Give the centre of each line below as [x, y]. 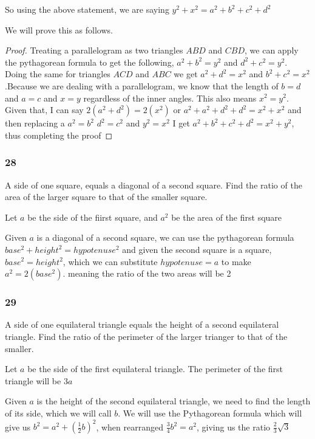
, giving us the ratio [233, 426]
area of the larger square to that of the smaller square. [106, 197]
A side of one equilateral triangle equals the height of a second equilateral [142, 324]
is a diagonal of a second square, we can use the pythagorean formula [165, 237]
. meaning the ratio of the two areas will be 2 [147, 273]
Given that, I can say [44, 110]
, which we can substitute [110, 261]
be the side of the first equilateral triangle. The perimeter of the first [155, 369]
